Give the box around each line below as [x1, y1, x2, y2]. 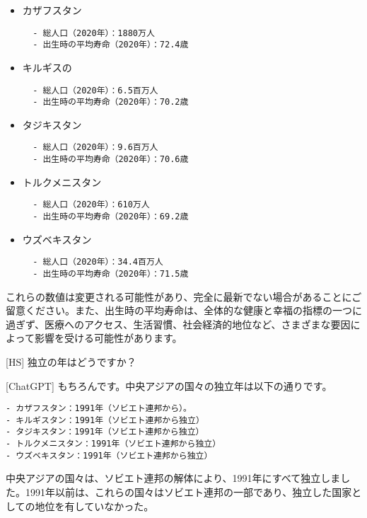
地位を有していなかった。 [35, 498, 154, 513]
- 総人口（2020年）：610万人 [33, 200, 150, 210]
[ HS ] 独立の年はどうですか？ [6, 354, 136, 369]
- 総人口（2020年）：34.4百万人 [33, 257, 163, 267]
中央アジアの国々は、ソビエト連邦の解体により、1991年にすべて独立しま [6, 471, 341, 485]
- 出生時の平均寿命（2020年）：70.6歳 [33, 154, 189, 165]
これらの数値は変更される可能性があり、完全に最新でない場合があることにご [6, 289, 362, 304]
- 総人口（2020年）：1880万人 [33, 28, 155, 38]
